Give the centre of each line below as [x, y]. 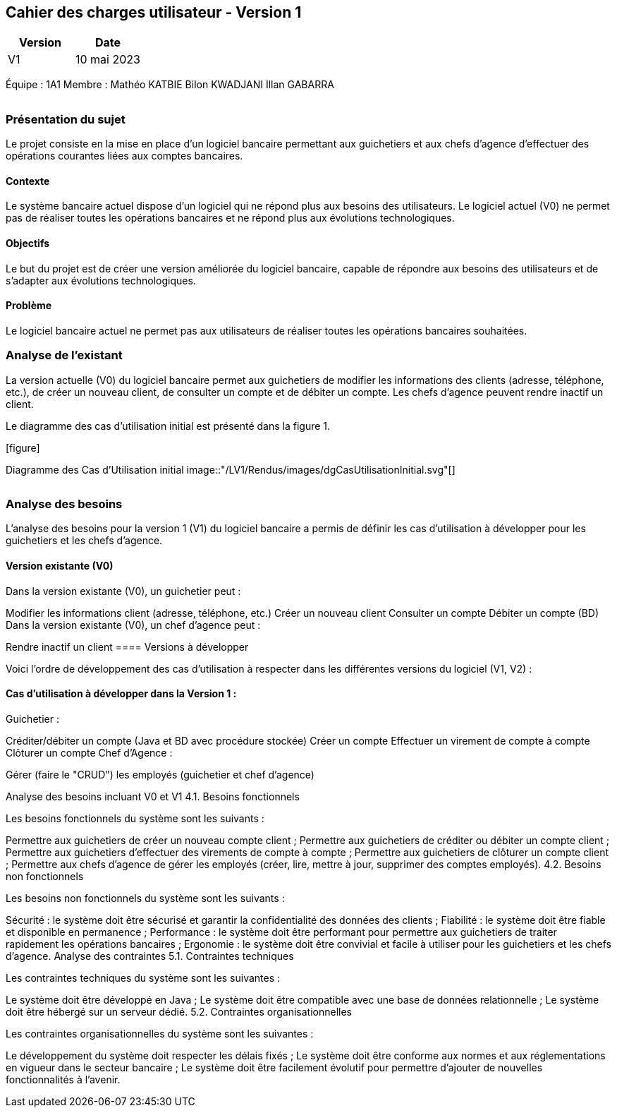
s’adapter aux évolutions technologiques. [101, 280]
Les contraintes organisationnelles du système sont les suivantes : [160, 1033]
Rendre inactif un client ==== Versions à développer [127, 646]
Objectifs [28, 243]
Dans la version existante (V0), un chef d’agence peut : [133, 625]
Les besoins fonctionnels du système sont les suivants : [135, 818]
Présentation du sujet [66, 119]
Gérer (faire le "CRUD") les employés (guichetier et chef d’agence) [160, 774]
